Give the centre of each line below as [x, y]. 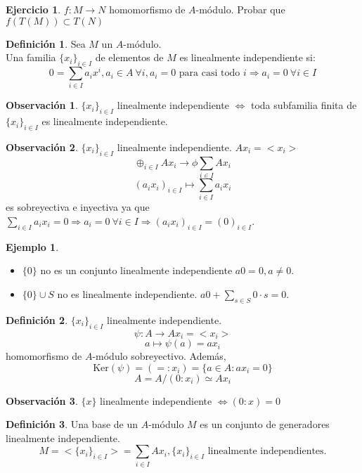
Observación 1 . [42, 105]
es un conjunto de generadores [265, 424]
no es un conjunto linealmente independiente [136, 270]
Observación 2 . [42, 147]
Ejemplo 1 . [32, 246]
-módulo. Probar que [240, 9]
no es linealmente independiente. [127, 294]
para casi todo [209, 73]
